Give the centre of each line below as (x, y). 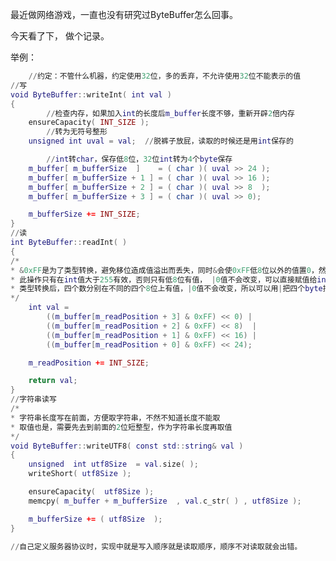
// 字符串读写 (33, 399)
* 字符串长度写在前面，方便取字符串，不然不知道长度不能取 (115, 418)
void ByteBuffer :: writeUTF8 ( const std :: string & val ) (127, 446)
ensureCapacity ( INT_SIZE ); (89, 123)
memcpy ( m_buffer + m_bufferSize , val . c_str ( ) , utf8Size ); (165, 501)
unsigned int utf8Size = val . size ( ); (113, 464)
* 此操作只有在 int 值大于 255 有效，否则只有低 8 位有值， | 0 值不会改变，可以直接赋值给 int (170, 279)
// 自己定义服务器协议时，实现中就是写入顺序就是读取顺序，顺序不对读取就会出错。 (156, 546)
